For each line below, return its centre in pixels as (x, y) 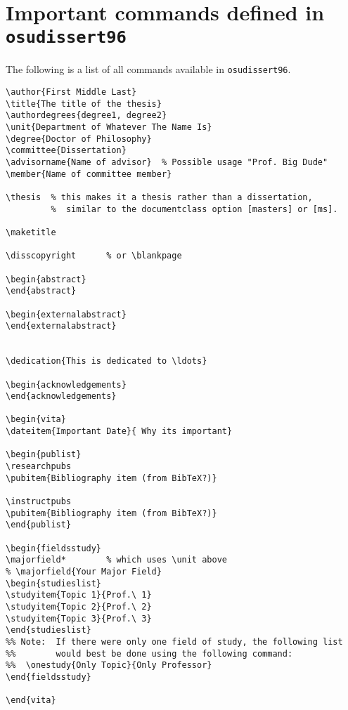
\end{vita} (31, 701)
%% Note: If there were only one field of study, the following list (174, 642)
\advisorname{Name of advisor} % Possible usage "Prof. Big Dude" (167, 163)
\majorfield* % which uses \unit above (116, 560)
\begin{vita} (36, 420)
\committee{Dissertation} (66, 151)
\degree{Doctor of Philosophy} (79, 139)
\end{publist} (39, 525)
